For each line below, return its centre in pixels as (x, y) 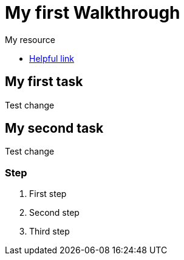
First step (48, 194)
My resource (30, 39)
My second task (54, 128)
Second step (54, 213)
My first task (44, 82)
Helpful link (52, 58)
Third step (49, 232)
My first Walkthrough (93, 13)
